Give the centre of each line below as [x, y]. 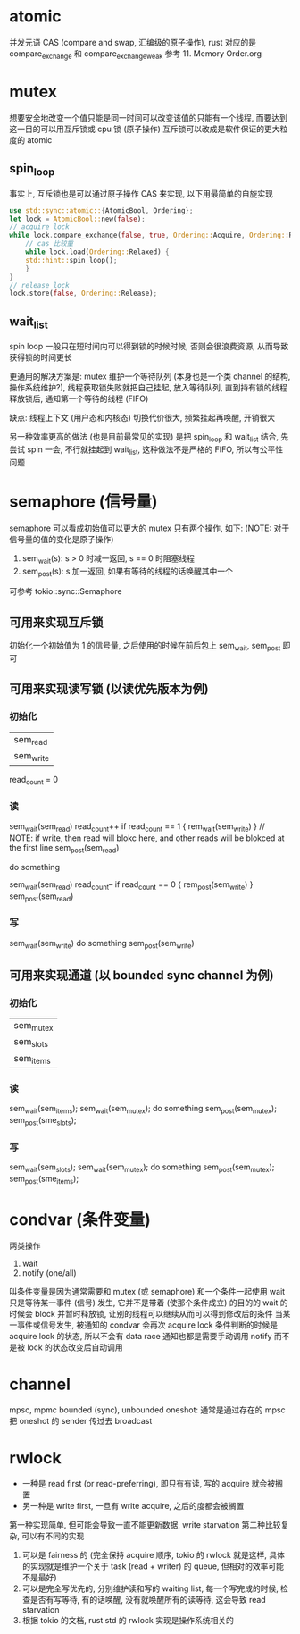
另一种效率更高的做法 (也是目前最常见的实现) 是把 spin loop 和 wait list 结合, [144, 438]
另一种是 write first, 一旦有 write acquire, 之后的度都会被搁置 [133, 1506]
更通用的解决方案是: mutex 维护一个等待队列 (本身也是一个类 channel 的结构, [150, 376]
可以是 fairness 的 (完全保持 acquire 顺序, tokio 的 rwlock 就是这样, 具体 [154, 1555]
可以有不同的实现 [53, 1536]
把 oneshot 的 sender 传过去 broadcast [81, 1421]
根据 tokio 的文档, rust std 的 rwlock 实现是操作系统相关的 [128, 1621]
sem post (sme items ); [44, 1179]
